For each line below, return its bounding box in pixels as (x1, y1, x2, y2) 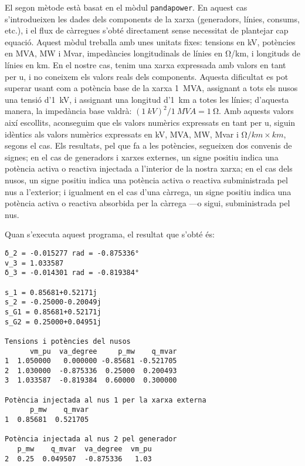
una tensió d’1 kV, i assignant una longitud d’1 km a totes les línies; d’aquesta (5, 93, 289, 105)
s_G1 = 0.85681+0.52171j (5, 307, 101, 316)
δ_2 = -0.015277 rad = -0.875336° (5, 249, 140, 257)
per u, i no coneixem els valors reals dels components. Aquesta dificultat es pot (5, 70, 289, 82)
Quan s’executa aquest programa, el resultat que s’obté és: (5, 228, 215, 240)
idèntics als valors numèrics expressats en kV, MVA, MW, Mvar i (5, 128, 239, 140)
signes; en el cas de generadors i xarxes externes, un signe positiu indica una (5, 150, 279, 163)
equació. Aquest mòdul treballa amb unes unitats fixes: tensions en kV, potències (5, 35, 296, 48)
